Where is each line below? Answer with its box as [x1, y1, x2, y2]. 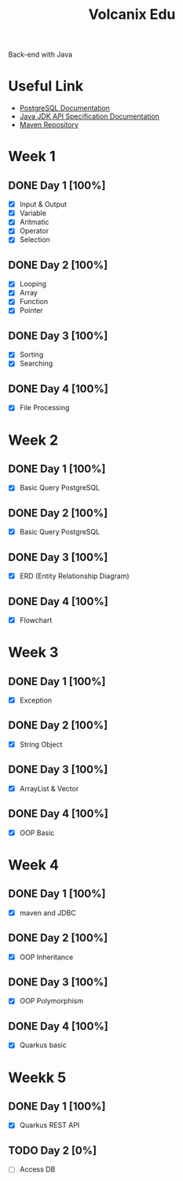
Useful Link [8, 77, 84, 95]
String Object [19, 739, 63, 749]
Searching [19, 359, 53, 369]
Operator [19, 226, 49, 236]
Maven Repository [19, 120, 79, 130]
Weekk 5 [8, 1069, 67, 1086]
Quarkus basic [19, 1040, 67, 1050]
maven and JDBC [19, 908, 76, 917]
